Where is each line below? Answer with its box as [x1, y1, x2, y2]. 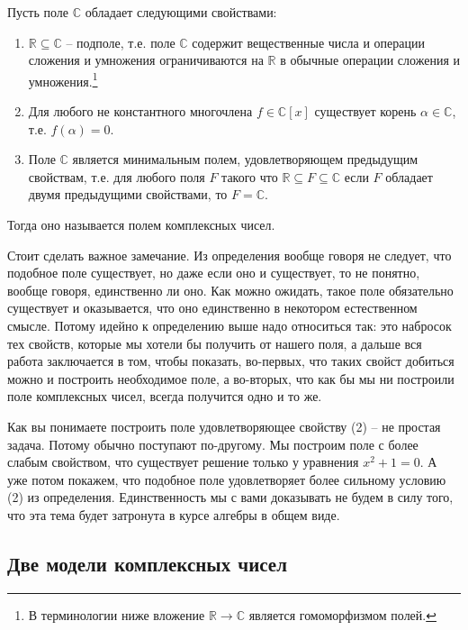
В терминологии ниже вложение [28, 605, 205, 624]
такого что [221, 167, 278, 186]
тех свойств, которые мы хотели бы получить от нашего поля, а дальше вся [7, 333, 422, 352]
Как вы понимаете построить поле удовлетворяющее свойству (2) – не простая [7, 416, 441, 435]
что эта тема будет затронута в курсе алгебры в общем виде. [7, 505, 340, 524]
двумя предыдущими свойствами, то [28, 185, 228, 204]
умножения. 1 [28, 68, 98, 90]
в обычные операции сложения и [280, 50, 460, 69]
